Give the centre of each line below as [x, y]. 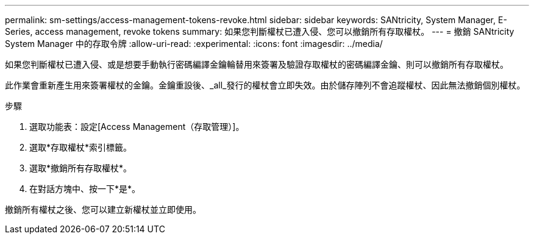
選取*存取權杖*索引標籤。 [81, 147]
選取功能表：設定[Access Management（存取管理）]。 [137, 127]
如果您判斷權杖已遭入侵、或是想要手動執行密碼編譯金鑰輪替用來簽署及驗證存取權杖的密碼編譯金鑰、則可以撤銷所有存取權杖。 [257, 64]
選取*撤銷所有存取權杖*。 [81, 168]
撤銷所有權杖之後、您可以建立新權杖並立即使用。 [103, 209]
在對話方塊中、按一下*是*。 [85, 189]
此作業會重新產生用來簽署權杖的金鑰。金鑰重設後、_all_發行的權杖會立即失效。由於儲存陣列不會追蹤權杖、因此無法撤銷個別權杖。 [265, 85]
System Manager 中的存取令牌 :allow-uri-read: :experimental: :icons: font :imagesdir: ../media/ [194, 44]
